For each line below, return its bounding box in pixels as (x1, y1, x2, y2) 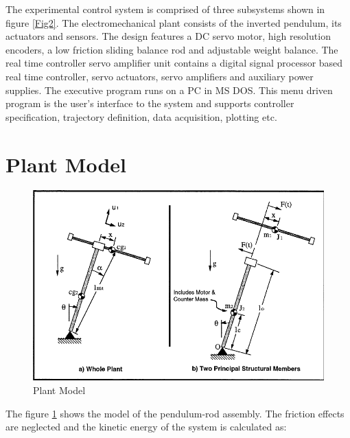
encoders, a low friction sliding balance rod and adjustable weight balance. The (5, 42, 338, 56)
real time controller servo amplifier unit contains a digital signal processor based (5, 56, 343, 70)
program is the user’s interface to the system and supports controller (5, 96, 294, 111)
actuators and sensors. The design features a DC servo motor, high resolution (5, 29, 331, 43)
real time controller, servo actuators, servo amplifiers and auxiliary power (5, 69, 314, 83)
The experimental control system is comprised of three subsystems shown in (5, 2, 325, 16)
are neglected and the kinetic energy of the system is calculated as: (5, 419, 287, 434)
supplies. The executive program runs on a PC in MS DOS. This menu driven (5, 82, 333, 97)
